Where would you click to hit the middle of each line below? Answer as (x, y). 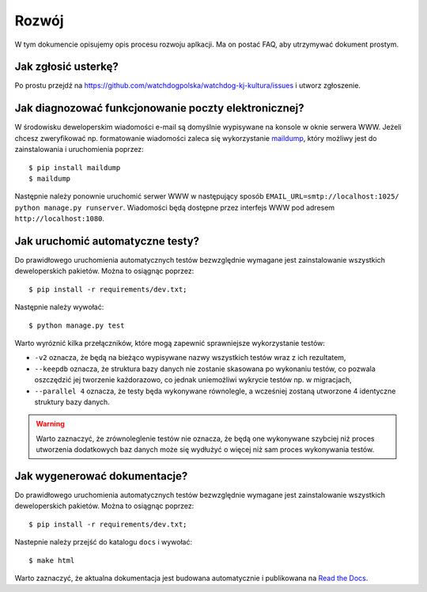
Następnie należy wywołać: (59, 307)
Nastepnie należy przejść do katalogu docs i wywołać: (104, 542)
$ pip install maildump (75, 167)
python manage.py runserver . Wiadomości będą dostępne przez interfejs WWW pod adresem (175, 207)
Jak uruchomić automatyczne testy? (107, 241)
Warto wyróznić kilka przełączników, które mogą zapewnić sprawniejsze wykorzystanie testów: (170, 343)
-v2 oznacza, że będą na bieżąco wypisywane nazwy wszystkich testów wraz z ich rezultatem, (190, 358)
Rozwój (39, 21)
